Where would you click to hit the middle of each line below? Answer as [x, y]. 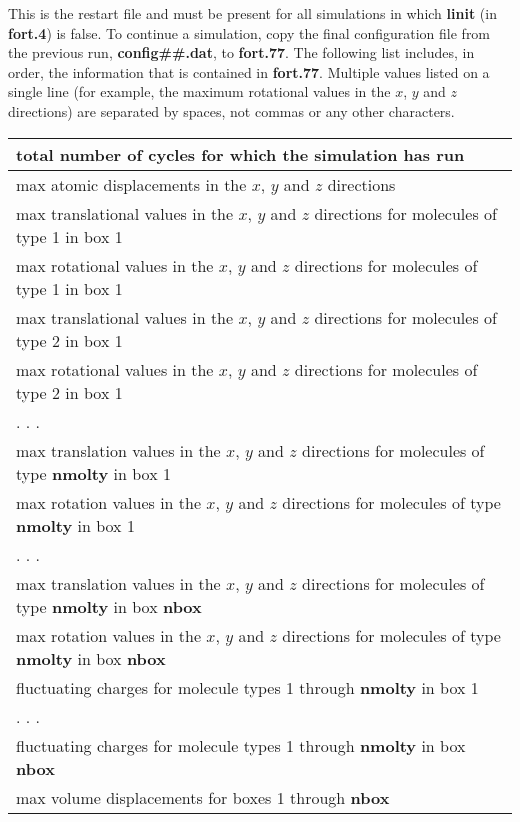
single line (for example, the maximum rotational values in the [199, 91]
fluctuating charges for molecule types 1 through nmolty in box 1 [247, 687]
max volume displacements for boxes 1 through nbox [203, 797]
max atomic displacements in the [131, 184]
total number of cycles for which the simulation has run [240, 154]
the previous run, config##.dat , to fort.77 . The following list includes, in [241, 52]
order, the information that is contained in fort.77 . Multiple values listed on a [249, 71]
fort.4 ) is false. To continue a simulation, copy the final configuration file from [249, 32]
